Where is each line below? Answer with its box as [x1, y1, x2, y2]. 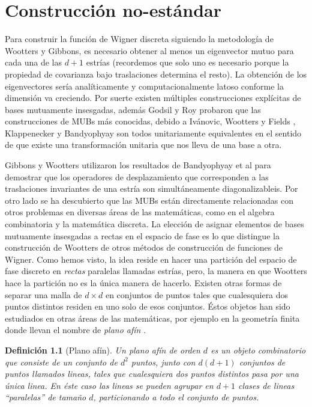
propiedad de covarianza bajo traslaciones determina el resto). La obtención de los [5, 67, 307, 80]
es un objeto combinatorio [211, 343, 306, 356]
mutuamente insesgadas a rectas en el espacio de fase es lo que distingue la [5, 229, 280, 242]
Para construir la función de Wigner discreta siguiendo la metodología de [5, 32, 274, 45]
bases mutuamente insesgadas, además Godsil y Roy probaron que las [5, 103, 261, 115]
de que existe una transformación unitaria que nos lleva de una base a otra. [5, 138, 282, 151]
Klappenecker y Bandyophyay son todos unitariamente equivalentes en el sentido [5, 126, 302, 139]
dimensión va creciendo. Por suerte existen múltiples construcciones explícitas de [5, 91, 301, 104]
